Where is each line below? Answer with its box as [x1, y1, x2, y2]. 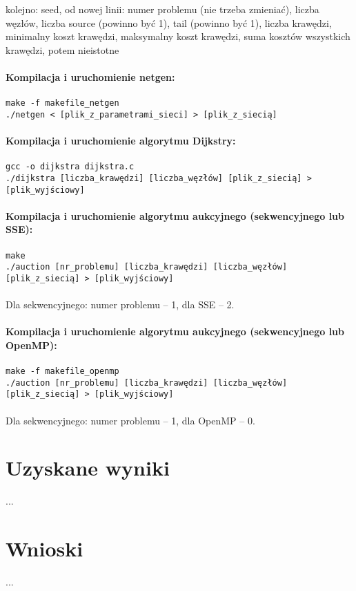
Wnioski [6, 534, 83, 563]
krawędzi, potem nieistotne [6, 42, 119, 57]
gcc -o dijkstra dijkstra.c [6, 162, 135, 172]
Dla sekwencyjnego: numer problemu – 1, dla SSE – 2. [6, 297, 235, 312]
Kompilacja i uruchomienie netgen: [6, 69, 175, 84]
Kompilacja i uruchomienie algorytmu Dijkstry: [6, 133, 236, 148]
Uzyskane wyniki [6, 453, 170, 482]
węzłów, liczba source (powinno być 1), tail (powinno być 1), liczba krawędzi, [6, 15, 332, 30]
